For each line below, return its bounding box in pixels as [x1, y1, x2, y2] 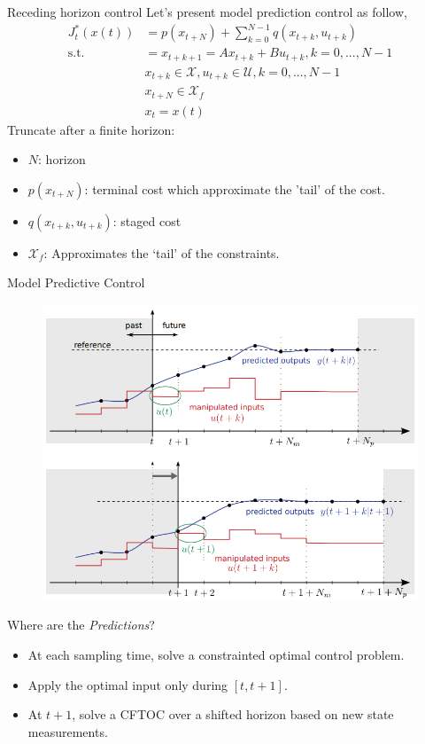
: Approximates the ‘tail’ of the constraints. [43, 243, 280, 262]
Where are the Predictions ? [7, 615, 155, 634]
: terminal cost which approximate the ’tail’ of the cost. [84, 179, 385, 198]
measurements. [27, 722, 108, 740]
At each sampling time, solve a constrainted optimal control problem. [27, 645, 405, 663]
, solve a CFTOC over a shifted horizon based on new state [72, 705, 394, 724]
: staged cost [112, 211, 182, 230]
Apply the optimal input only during [27, 675, 228, 693]
